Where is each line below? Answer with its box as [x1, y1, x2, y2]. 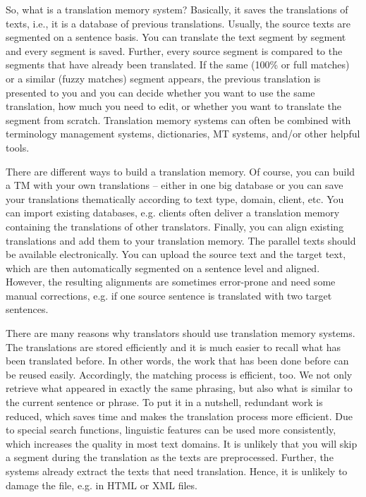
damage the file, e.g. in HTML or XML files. [6, 477, 197, 492]
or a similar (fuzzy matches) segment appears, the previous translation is [6, 70, 321, 85]
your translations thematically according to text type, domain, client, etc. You [6, 191, 344, 206]
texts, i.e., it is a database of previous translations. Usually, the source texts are [6, 16, 350, 30]
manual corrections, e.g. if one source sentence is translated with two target [6, 288, 332, 302]
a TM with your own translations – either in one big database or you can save [6, 178, 343, 192]
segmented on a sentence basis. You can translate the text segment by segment [6, 30, 346, 44]
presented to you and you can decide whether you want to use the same [6, 85, 315, 99]
